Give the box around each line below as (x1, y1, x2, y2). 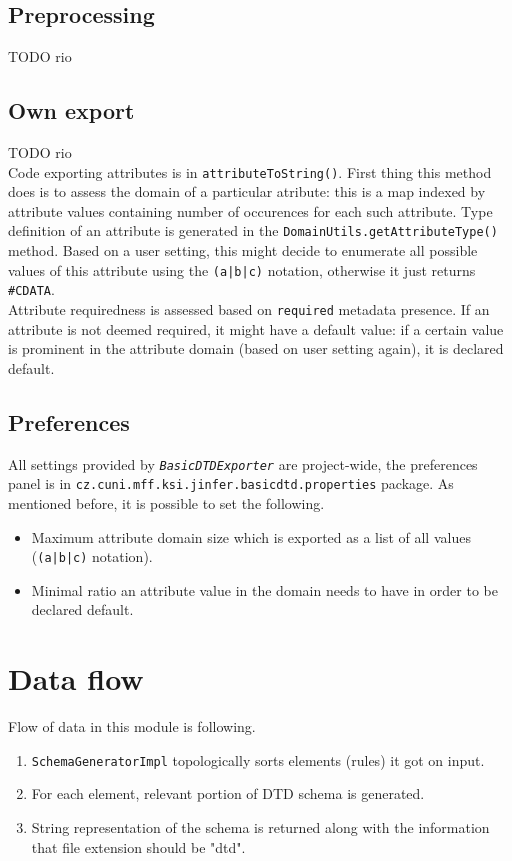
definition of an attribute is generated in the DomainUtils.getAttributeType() (8, 220, 498, 241)
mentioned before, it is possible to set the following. (8, 492, 325, 513)
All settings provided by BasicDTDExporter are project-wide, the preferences (8, 453, 478, 474)
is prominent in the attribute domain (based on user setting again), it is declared (8, 338, 504, 359)
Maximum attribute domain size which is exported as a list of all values (31, 526, 471, 547)
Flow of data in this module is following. (8, 716, 256, 737)
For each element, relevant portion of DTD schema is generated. (31, 783, 425, 804)
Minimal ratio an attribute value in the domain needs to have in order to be (31, 579, 498, 600)
